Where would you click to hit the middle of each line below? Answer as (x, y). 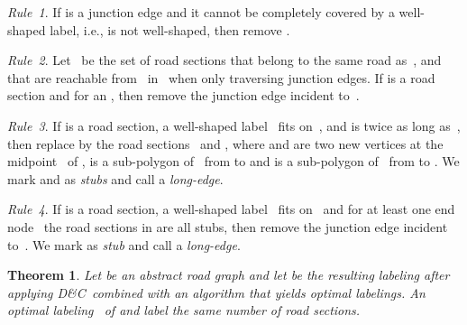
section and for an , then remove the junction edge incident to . (183, 95)
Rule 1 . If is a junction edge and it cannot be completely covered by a (201, 12)
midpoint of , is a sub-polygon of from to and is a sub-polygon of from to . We (233, 161)
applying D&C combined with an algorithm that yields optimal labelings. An (216, 292)
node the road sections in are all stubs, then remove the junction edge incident (228, 226)
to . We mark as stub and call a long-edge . (124, 244)
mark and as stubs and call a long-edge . (115, 178)
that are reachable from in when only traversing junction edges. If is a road (221, 77)
